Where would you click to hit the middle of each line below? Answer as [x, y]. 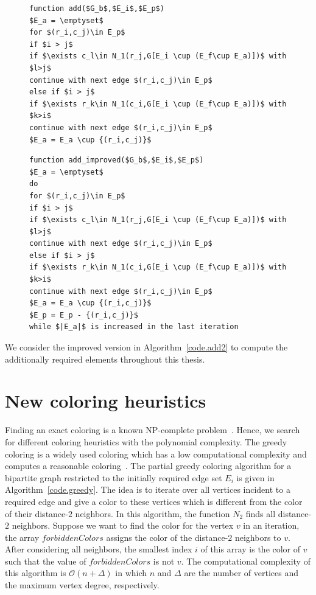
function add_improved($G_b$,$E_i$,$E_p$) [117, 160]
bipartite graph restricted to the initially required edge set [114, 477]
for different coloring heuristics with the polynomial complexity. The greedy [146, 441]
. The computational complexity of [246, 561]
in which [131, 573]
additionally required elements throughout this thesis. [105, 359]
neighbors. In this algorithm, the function [153, 513]
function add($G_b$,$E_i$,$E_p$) [97, 9]
